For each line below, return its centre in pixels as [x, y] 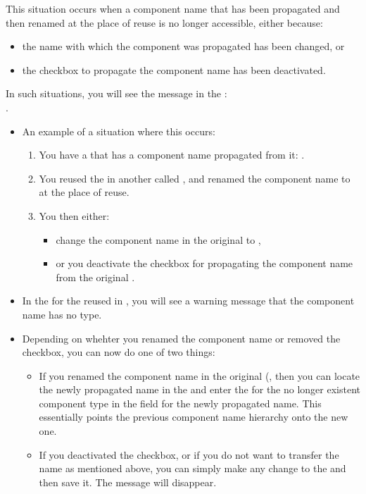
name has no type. [62, 314]
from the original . [95, 277]
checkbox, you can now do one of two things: [119, 352]
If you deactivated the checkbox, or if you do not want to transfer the [189, 454]
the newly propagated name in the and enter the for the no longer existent [200, 389]
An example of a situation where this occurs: [119, 131]
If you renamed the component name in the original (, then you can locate [200, 375]
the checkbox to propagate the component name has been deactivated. [174, 69]
